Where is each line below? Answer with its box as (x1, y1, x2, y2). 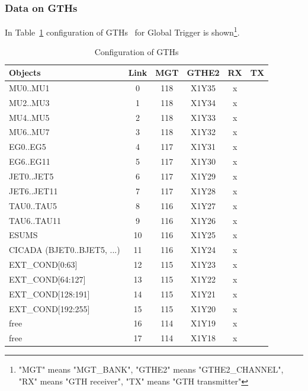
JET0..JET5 (9, 169, 54, 182)
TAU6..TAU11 (9, 214, 61, 226)
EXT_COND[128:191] (9, 287, 90, 300)
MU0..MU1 (9, 81, 50, 94)
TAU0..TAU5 (9, 199, 57, 211)
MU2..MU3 (9, 96, 50, 108)
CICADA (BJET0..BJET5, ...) (9, 243, 120, 256)
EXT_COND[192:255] (9, 302, 90, 315)
